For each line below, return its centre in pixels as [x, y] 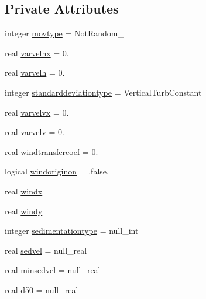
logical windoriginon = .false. [57, 171]
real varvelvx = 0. [37, 112]
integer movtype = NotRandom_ [65, 33]
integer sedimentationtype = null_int [72, 231]
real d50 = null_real [42, 289]
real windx [24, 191]
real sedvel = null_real [46, 250]
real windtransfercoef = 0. [51, 151]
